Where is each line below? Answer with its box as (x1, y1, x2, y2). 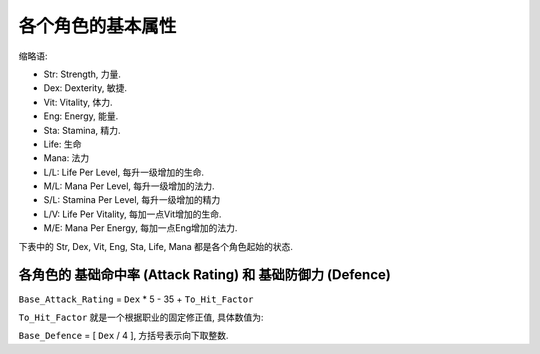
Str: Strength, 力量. (43, 68, 122, 80)
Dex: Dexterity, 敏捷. (43, 82, 127, 94)
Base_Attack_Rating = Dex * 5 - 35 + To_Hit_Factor (18, 293, 254, 305)
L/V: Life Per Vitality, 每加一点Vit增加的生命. (43, 208, 222, 220)
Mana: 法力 (43, 152, 90, 164)
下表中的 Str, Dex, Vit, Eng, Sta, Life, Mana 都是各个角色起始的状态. (18, 240, 294, 252)
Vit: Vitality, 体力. (43, 96, 114, 108)
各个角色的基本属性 (18, 15, 177, 37)
